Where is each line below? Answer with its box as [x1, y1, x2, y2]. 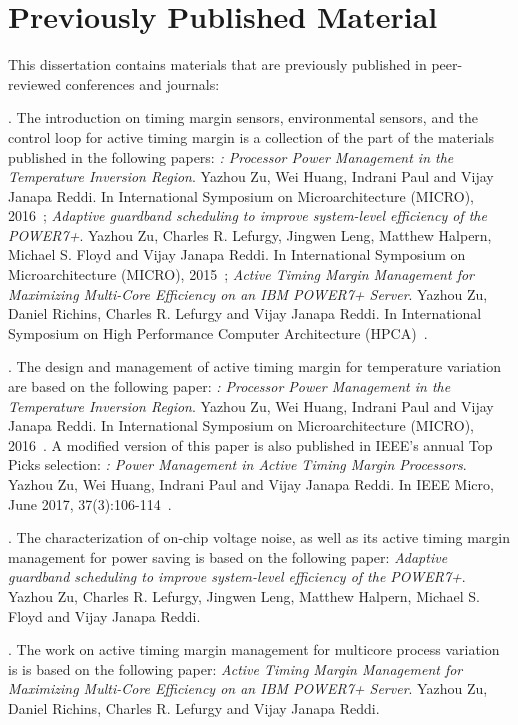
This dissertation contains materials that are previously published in [8, 54, 427, 75]
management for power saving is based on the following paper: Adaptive [8, 546, 448, 567]
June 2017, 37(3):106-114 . [8, 493, 172, 514]
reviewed [8, 73, 61, 94]
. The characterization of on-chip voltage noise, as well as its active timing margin [8, 527, 511, 548]
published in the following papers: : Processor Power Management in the [8, 146, 454, 167]
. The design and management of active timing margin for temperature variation [8, 356, 501, 377]
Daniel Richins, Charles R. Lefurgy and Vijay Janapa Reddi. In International [8, 303, 482, 324]
